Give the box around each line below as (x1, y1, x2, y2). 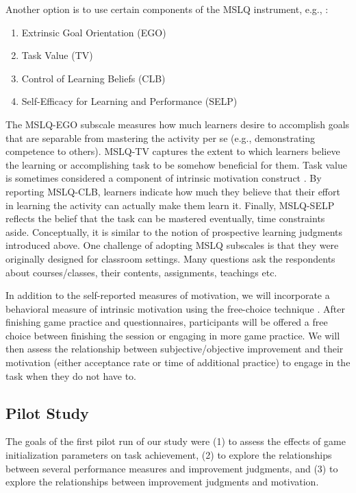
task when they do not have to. (5, 368, 137, 383)
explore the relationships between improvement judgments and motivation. (5, 474, 319, 489)
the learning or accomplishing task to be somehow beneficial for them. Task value (5, 157, 347, 171)
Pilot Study (5, 402, 89, 423)
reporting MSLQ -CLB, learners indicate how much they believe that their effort (5, 184, 340, 198)
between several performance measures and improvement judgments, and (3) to (5, 461, 338, 475)
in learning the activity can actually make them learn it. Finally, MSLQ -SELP (5, 197, 335, 212)
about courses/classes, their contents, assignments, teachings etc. (5, 265, 277, 279)
